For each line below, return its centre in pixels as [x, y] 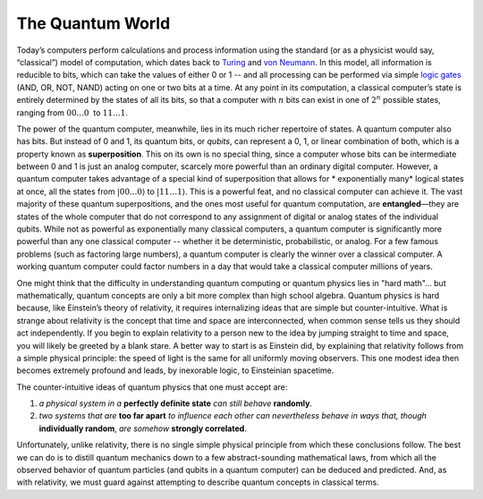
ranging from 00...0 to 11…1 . [72, 113]
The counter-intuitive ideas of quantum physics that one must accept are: [152, 387]
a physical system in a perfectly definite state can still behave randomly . [176, 403]
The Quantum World [93, 23]
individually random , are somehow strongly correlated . [143, 428]
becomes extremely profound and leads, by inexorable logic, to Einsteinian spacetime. [175, 370]
